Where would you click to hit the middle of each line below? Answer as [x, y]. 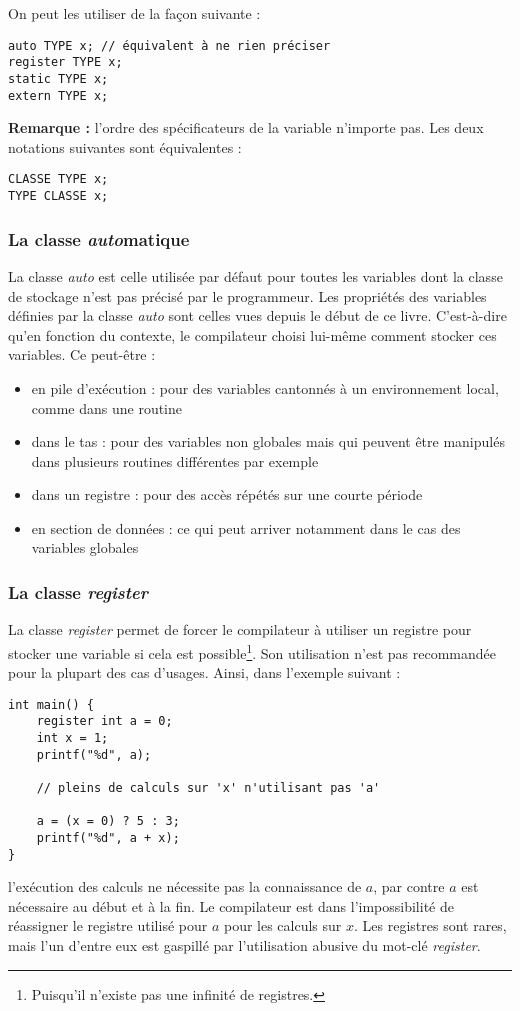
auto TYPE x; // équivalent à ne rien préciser [169, 45]
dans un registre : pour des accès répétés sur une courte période [227, 494]
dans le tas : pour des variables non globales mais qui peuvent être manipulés [268, 441]
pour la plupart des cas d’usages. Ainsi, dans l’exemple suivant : [204, 672]
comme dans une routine [107, 407]
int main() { [51, 704]
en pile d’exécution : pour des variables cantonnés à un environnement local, [265, 387]
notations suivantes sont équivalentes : [125, 146]
